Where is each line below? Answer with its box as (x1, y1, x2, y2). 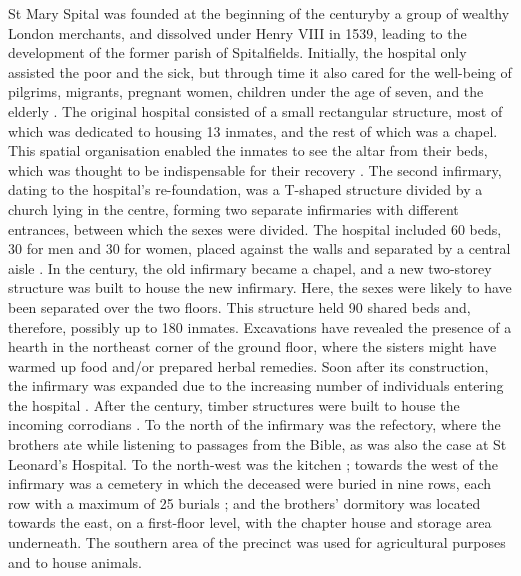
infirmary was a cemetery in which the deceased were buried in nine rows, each (8, 473, 492, 494)
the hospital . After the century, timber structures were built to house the (8, 394, 460, 415)
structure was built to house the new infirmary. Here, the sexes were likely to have (8, 277, 512, 298)
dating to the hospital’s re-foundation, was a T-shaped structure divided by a (8, 179, 483, 200)
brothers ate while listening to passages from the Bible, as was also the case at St (8, 434, 507, 455)
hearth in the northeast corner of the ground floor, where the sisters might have (8, 336, 497, 357)
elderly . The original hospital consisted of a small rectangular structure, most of (8, 100, 503, 121)
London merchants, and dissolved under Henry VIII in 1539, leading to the (8, 22, 467, 43)
